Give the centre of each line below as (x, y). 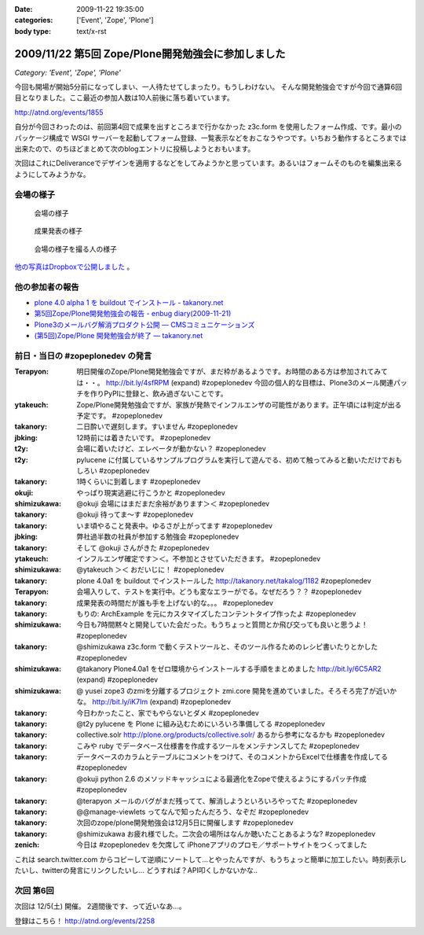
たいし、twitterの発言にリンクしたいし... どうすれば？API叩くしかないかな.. (136, 870)
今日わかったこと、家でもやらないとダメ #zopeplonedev (168, 712)
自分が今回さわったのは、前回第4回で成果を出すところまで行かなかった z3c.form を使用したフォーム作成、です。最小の (208, 127)
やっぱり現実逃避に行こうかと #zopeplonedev (151, 492)
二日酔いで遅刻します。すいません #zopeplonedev (157, 427)
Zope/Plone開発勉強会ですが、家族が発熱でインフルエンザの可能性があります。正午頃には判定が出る (239, 404)
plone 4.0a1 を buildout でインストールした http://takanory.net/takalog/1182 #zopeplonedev (224, 580)
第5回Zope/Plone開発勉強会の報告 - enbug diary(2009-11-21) (133, 314)
